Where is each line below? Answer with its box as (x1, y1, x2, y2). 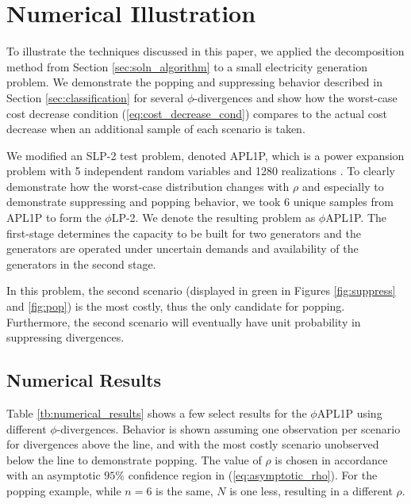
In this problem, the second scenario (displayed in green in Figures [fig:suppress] (6, 282, 396, 299)
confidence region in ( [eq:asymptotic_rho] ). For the (128, 467, 378, 483)
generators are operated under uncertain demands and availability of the (6, 240, 359, 257)
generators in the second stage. (6, 255, 156, 272)
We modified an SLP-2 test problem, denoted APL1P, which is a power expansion (6, 147, 405, 163)
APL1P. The (325, 209, 387, 226)
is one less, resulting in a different (229, 482, 393, 498)
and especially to (302, 178, 384, 194)
